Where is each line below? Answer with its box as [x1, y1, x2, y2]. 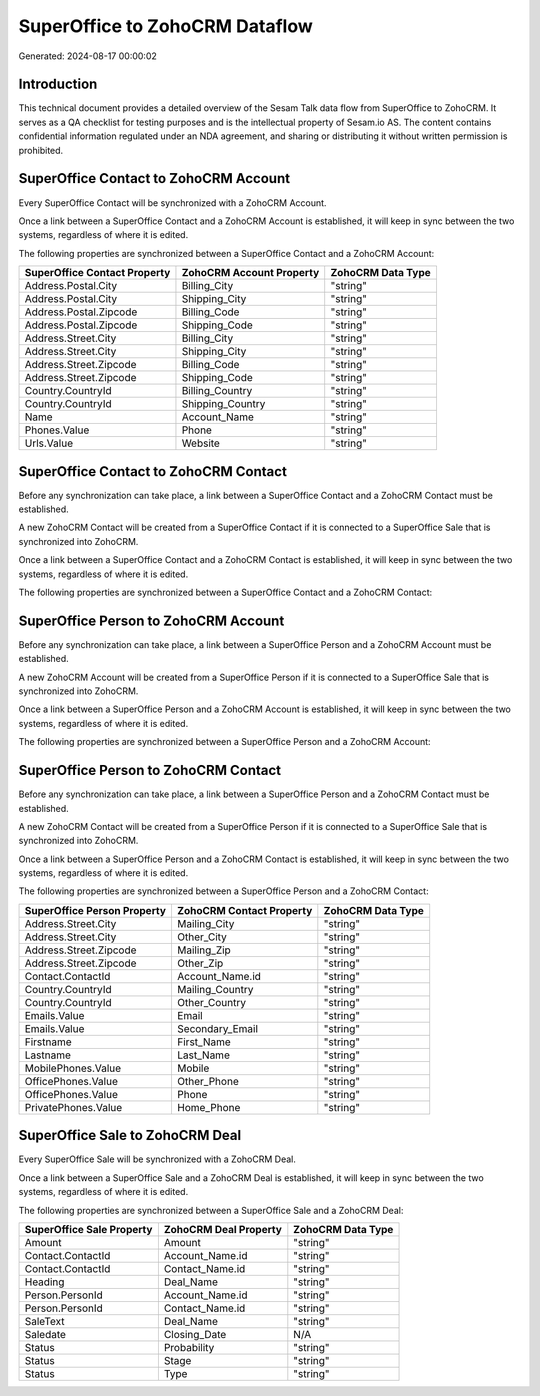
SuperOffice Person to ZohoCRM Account [18, 612, 285, 629]
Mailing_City [176, 916, 235, 930]
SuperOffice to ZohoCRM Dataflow [18, 15, 314, 37]
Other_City [176, 930, 227, 944]
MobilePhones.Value [24, 1061, 122, 1075]
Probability [163, 1340, 215, 1354]
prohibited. [18, 144, 64, 156]
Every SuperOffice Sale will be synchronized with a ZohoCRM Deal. [18, 1153, 297, 1165]
